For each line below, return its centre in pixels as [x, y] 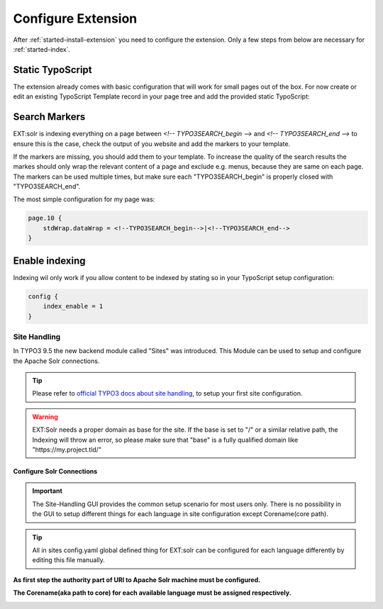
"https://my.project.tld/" [67, 449]
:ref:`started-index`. [42, 49]
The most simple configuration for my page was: [84, 199]
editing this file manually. [69, 560]
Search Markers [49, 117]
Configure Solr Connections [55, 471]
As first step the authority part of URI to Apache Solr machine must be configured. [137, 580]
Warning [45, 417]
